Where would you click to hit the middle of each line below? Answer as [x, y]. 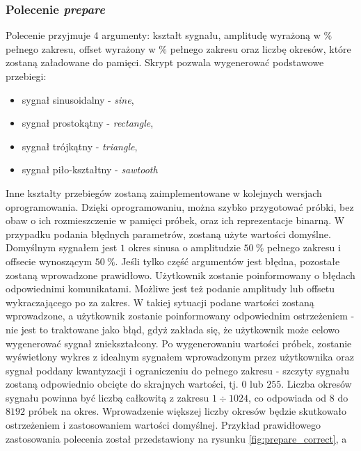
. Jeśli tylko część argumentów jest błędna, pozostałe [227, 261]
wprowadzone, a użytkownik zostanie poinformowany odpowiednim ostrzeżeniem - [180, 316]
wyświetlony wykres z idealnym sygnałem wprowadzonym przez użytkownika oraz [180, 357]
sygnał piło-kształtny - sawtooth [90, 169]
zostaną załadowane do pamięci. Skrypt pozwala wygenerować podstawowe [165, 62]
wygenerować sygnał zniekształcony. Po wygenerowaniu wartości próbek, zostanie [179, 343]
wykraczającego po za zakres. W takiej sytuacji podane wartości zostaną [160, 302]
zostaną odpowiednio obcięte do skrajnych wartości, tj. [122, 384]
